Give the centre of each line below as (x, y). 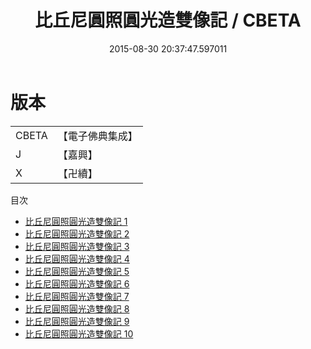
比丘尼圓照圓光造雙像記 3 (77, 246)
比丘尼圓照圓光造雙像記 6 (77, 283)
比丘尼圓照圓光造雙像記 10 (79, 333)
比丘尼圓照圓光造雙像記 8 (77, 308)
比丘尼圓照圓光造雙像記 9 (77, 321)
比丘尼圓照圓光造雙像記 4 (77, 258)
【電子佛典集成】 (97, 136)
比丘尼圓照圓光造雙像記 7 (77, 296)
